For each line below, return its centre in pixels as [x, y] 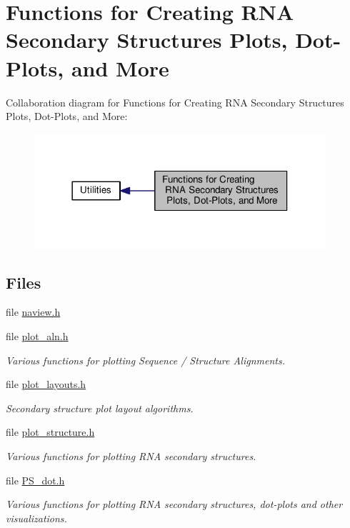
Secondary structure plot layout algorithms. [100, 408]
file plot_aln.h [37, 335]
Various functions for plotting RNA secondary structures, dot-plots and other [174, 504]
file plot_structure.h [50, 432]
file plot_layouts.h [46, 384]
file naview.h [33, 312]
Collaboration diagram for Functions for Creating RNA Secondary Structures [175, 102]
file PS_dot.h [35, 480]
